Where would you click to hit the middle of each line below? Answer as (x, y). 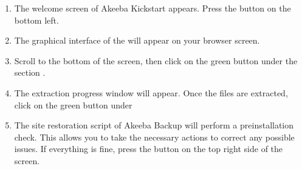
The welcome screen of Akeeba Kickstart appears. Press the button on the (153, 8)
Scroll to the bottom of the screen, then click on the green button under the (156, 60)
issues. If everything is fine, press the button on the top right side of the (149, 149)
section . (30, 72)
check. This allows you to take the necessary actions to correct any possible (154, 137)
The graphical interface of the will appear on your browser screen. (137, 40)
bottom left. (36, 20)
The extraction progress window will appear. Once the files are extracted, (151, 92)
